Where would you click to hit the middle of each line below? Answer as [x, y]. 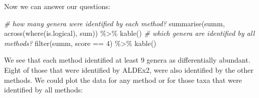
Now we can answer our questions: [57, 6]
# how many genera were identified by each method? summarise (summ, [115, 23]
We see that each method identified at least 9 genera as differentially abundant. [127, 60]
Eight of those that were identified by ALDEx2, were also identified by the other [129, 69]
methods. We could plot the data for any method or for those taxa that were [123, 80]
